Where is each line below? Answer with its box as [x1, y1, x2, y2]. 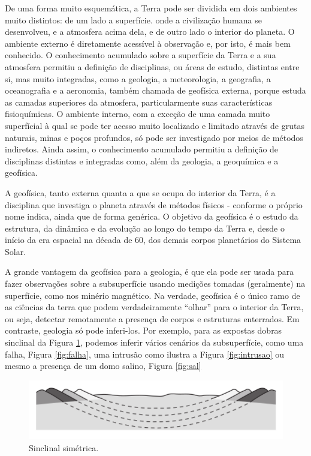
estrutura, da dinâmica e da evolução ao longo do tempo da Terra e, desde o [5, 221, 285, 234]
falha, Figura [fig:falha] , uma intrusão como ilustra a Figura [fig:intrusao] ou [5, 347, 285, 360]
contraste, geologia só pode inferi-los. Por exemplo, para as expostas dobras [5, 324, 282, 337]
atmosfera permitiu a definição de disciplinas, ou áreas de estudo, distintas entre [5, 60, 300, 73]
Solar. [5, 245, 26, 257]
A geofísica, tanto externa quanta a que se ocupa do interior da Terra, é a [5, 186, 276, 199]
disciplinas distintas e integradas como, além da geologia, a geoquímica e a [5, 154, 279, 167]
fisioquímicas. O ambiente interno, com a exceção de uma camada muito [5, 107, 270, 120]
